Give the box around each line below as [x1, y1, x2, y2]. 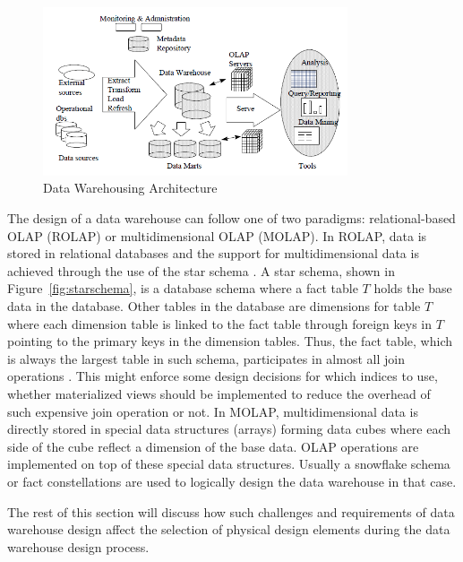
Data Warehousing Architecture [43, 178, 218, 197]
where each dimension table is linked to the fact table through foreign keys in [7, 314, 433, 333]
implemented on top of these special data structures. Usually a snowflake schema [7, 454, 450, 473]
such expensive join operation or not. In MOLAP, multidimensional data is [7, 402, 418, 420]
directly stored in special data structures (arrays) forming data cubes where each [7, 419, 451, 438]
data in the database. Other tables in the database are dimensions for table [7, 296, 421, 315]
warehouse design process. [7, 537, 150, 556]
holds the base [373, 279, 452, 298]
